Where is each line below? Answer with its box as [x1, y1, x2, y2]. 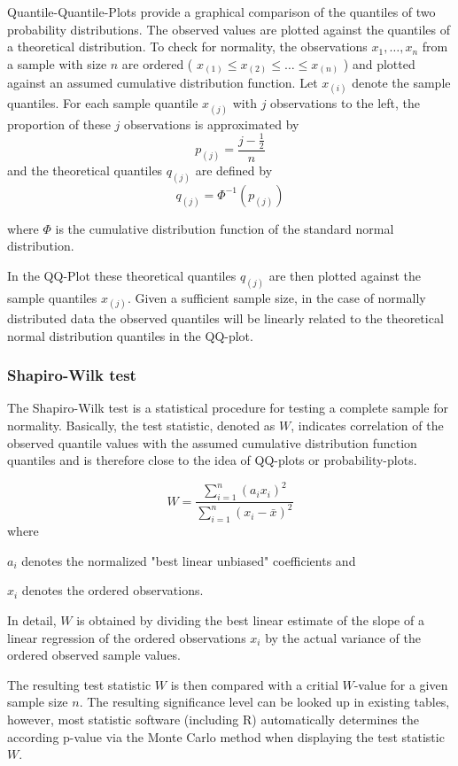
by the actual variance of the [265, 628, 421, 646]
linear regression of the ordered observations [7, 628, 246, 646]
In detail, [7, 611, 57, 630]
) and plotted [343, 54, 415, 73]
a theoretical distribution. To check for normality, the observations [7, 37, 368, 56]
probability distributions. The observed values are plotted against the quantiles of [7, 19, 450, 38]
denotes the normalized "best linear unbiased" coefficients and [21, 551, 356, 569]
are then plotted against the [268, 266, 421, 284]
